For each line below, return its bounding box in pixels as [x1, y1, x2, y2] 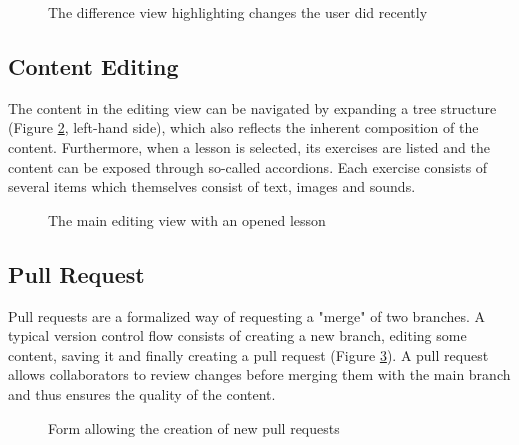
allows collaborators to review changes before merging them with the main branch [8, 364, 511, 385]
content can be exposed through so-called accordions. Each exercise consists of [8, 156, 488, 177]
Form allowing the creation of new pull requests [48, 417, 340, 438]
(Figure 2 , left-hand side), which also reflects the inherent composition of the [8, 117, 479, 138]
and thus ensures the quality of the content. [8, 383, 276, 404]
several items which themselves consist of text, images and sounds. [8, 176, 416, 197]
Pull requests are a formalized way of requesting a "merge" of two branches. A [8, 305, 486, 326]
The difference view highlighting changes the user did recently [48, 2, 428, 22]
